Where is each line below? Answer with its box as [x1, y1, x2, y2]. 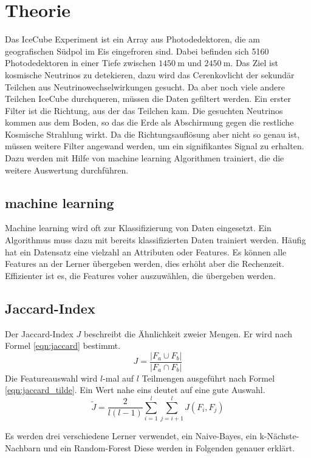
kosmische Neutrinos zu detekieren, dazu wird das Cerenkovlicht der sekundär [5, 68, 295, 81]
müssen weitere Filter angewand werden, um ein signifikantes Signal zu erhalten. [5, 140, 304, 152]
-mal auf [103, 371, 134, 384]
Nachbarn [5, 441, 41, 454]
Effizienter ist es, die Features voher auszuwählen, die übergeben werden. [5, 269, 276, 281]
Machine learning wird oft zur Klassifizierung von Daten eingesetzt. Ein [5, 221, 272, 234]
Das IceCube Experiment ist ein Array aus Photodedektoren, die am [5, 33, 260, 45]
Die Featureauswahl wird [5, 371, 98, 384]
